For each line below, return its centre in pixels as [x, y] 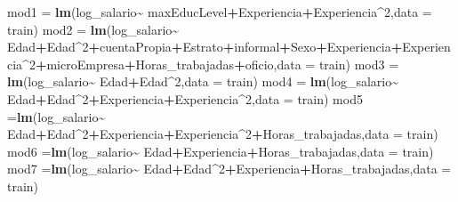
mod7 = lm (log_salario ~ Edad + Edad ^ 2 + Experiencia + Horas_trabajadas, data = [229, 169]
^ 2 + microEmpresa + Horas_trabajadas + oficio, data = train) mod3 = [211, 64]
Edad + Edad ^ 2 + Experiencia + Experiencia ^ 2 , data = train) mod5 [185, 98]
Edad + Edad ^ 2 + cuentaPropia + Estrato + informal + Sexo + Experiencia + [205, 47]
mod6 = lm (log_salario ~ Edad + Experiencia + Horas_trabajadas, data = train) [221, 151]
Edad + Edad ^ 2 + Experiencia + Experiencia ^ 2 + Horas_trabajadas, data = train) [223, 134]
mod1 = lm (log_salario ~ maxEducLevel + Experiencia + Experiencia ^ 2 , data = [220, 12]
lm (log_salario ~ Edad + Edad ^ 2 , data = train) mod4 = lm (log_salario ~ [203, 81]
